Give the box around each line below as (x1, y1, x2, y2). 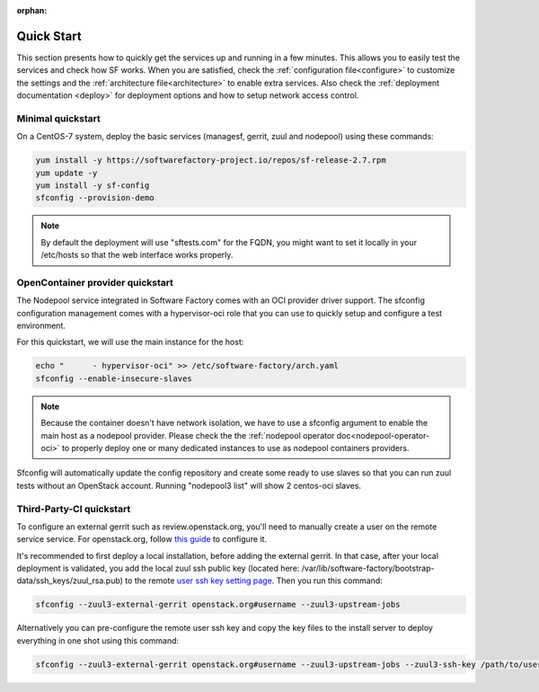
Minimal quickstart (16, 112, 101, 125)
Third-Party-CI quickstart (16, 502, 131, 515)
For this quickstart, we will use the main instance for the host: (16, 337, 244, 348)
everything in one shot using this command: (16, 634, 180, 646)
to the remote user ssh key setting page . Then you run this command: (124, 575, 384, 586)
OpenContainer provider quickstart (16, 276, 174, 288)
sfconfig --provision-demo (35, 193, 155, 203)
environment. (16, 320, 66, 332)
